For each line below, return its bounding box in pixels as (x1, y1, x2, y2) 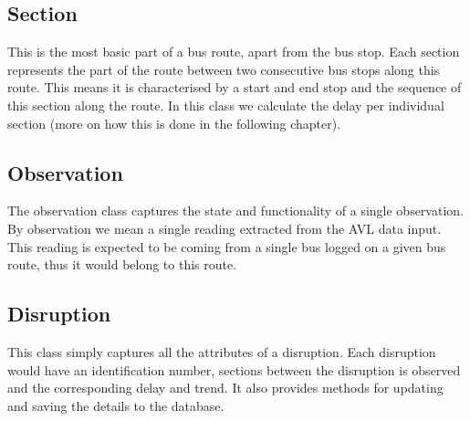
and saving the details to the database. (7, 395, 225, 415)
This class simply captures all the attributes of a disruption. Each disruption (7, 342, 436, 361)
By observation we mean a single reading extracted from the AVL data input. (7, 218, 442, 237)
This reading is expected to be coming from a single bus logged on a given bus (7, 237, 446, 256)
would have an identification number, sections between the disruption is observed (7, 360, 461, 379)
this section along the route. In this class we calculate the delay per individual (7, 95, 444, 114)
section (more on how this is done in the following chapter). (7, 113, 341, 132)
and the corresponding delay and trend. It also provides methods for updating (7, 378, 444, 397)
